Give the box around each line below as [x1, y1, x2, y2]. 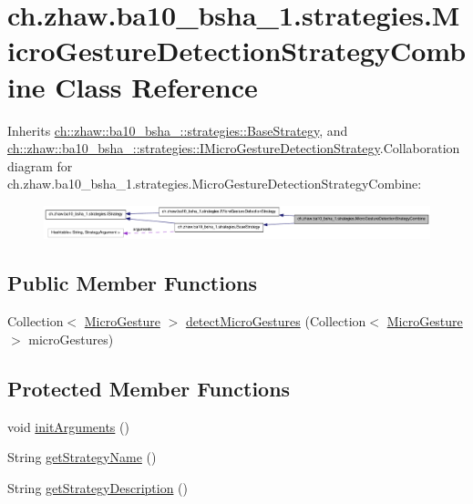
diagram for [7, 156, 73, 175]
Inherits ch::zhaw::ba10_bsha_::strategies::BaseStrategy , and [7, 120, 348, 139]
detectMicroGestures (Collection [185, 312, 366, 331]
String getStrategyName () [7, 447, 157, 467]
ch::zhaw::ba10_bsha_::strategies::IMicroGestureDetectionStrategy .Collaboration [7, 139, 460, 158]
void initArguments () [7, 417, 129, 436]
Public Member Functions [7, 269, 257, 297]
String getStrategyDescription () [7, 478, 188, 497]
